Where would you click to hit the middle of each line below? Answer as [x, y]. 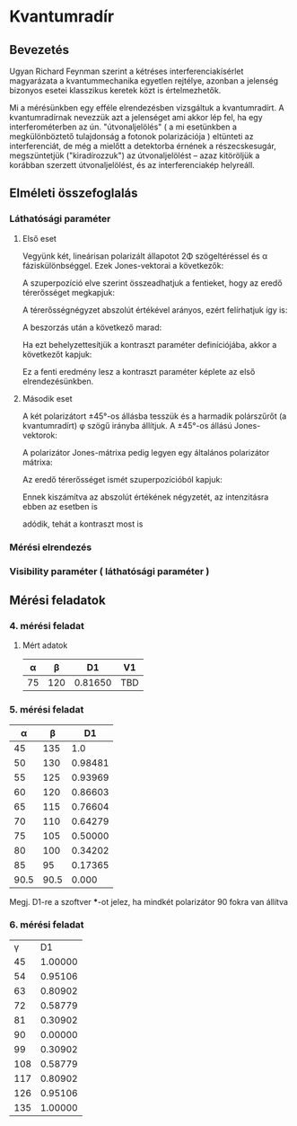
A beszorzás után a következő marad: [92, 327]
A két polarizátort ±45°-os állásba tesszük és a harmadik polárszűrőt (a [154, 416]
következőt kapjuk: [57, 354]
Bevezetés [39, 50]
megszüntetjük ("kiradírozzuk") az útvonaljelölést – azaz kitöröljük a [135, 155]
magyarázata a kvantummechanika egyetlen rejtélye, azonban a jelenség [144, 81]
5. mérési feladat [47, 710]
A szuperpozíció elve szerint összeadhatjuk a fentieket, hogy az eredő [152, 283]
